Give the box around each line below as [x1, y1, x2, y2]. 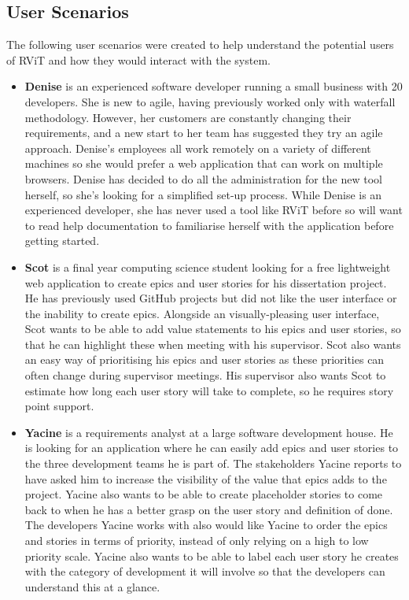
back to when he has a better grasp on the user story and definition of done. [24, 501, 393, 517]
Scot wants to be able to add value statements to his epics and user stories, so [24, 320, 401, 337]
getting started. [24, 232, 100, 249]
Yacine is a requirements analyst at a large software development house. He [24, 424, 393, 440]
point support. [24, 398, 94, 414]
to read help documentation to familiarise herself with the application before [24, 217, 394, 233]
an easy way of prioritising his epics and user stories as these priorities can [24, 351, 385, 368]
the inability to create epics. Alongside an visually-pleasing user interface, [24, 305, 380, 321]
